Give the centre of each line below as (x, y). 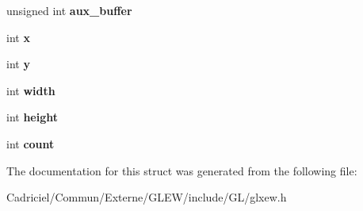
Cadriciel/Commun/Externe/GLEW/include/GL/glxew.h (147, 197)
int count (31, 143)
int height (32, 117)
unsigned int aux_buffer (69, 10)
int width (31, 90)
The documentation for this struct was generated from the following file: (182, 170)
